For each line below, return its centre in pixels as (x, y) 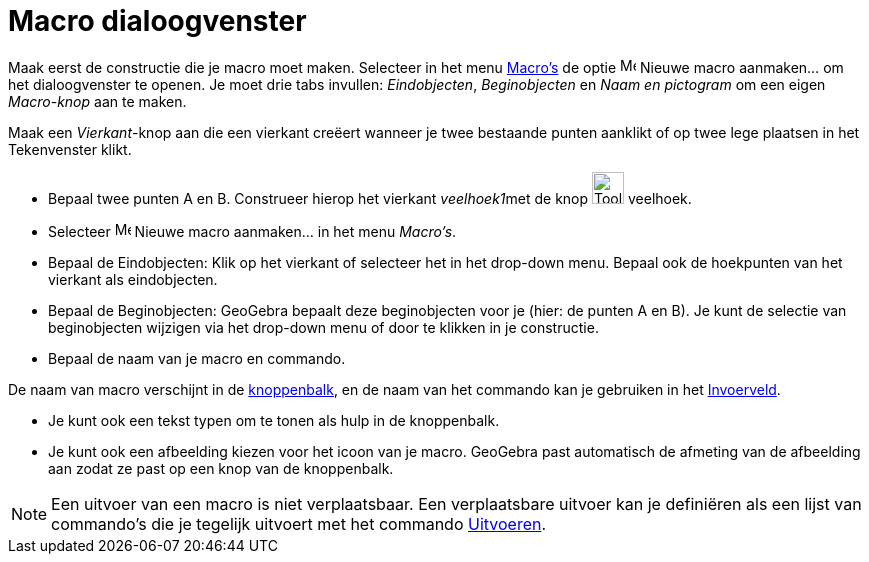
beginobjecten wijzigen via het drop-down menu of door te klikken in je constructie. (323, 327)
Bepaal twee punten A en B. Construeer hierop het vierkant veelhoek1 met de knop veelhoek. (370, 198)
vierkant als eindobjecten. (133, 279)
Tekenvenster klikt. (70, 149)
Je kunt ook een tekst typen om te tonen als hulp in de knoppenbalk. (274, 420)
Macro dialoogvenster (157, 21)
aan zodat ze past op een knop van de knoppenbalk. (221, 468)
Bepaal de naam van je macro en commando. (197, 358)
